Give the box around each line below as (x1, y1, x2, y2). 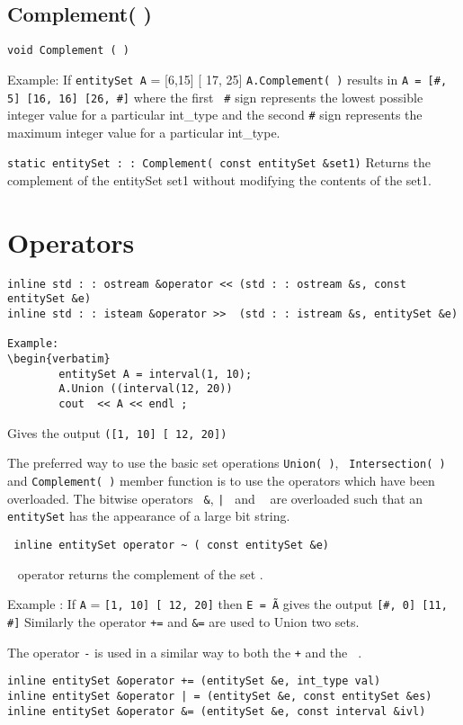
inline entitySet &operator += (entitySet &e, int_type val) (7, 675, 381, 688)
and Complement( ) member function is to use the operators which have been (7, 471, 435, 490)
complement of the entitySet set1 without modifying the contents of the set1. (7, 171, 432, 190)
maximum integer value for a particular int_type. (7, 122, 280, 141)
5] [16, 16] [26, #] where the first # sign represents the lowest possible (7, 87, 423, 106)
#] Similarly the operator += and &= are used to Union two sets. (7, 612, 360, 631)
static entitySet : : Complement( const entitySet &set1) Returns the (7, 153, 432, 172)
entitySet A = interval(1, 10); (58, 367, 253, 380)
